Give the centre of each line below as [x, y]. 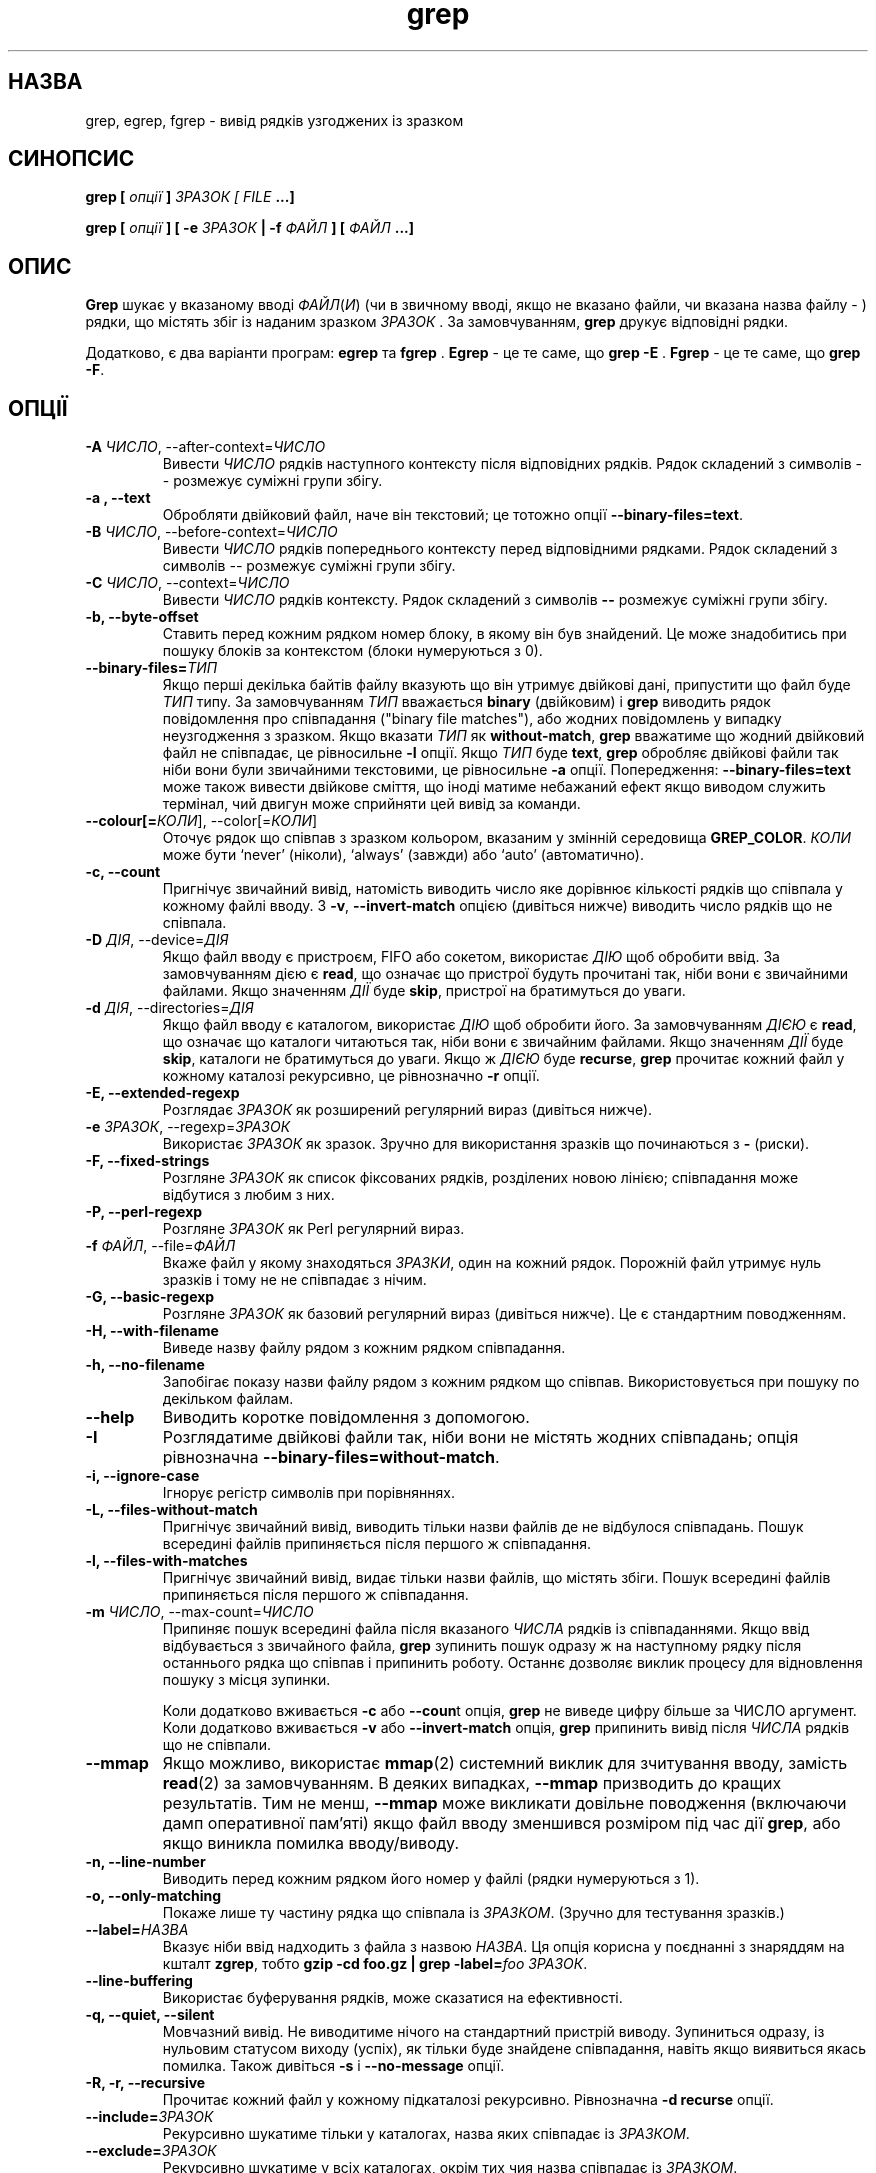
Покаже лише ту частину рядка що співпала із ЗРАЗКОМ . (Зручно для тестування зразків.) [473, 1913]
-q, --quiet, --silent [150, 2015]
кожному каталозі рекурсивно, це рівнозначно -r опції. [351, 1076]
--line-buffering [139, 1981]
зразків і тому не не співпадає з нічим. [294, 1280]
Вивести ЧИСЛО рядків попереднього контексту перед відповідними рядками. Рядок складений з [500, 549]
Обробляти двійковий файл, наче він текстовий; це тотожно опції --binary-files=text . [453, 515]
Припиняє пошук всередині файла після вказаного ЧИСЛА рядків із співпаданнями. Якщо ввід [486, 1629]
